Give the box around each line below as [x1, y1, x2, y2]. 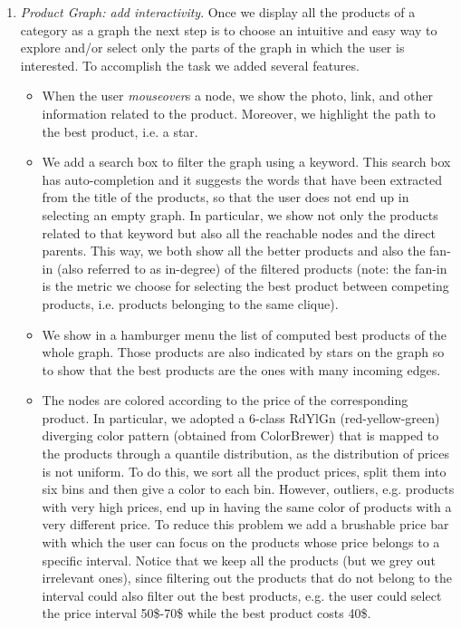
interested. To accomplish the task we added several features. [20, 55, 360, 74]
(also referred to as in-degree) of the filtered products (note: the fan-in [56, 258, 447, 277]
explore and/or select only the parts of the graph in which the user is [20, 38, 405, 57]
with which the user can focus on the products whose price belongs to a [42, 533, 440, 552]
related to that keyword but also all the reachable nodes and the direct [42, 223, 436, 242]
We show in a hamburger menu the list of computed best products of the [42, 324, 447, 343]
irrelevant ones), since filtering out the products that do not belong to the [42, 568, 452, 587]
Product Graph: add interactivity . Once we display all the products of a [20, 3, 416, 21]
